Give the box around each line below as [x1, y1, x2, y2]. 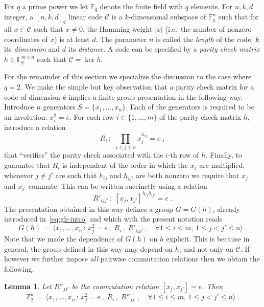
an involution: [4, 111, 47, 122]
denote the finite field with [100, 1, 183, 11]
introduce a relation [4, 122, 66, 133]
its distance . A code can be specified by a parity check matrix [68, 43, 259, 54]
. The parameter [95, 33, 147, 44]
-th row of [167, 149, 199, 160]
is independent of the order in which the [62, 159, 188, 170]
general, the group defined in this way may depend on [4, 243, 173, 254]
